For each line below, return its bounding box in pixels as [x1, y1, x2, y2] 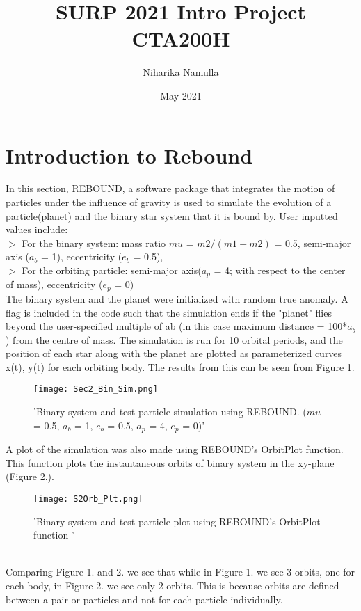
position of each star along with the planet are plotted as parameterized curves [6, 346, 342, 360]
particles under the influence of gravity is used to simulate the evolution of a [6, 195, 332, 209]
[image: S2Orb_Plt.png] [33, 493, 143, 504]
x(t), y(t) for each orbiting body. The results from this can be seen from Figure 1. [6, 359, 355, 374]
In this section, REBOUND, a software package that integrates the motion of [6, 181, 335, 196]
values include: [6, 222, 68, 237]
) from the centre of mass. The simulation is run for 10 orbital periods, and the [6, 332, 343, 347]
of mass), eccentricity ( [6, 277, 103, 292]
